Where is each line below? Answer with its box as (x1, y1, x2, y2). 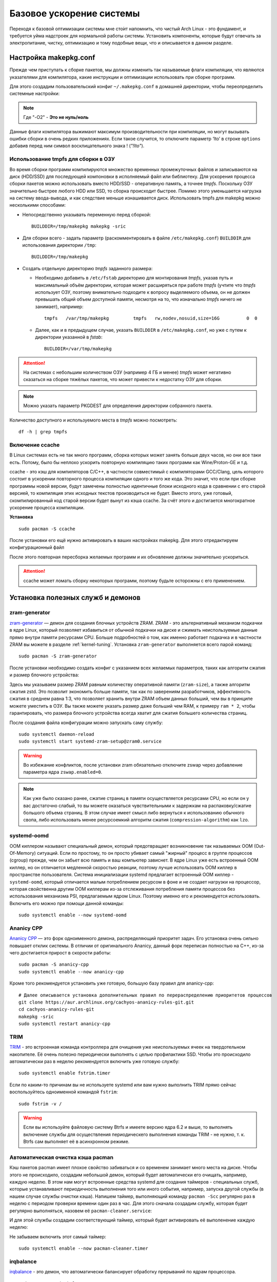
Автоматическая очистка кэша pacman (9, 1154, 114, 1161)
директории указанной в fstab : (35, 334, 102, 340)
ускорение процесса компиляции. (9, 504, 84, 510)
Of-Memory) (9, 850, 36, 856)
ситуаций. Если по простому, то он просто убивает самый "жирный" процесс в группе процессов (36, 850, 252, 856)
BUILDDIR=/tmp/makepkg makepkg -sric (31, 224, 126, 229)
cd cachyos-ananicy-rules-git (18, 1007, 95, 1012)
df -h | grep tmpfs (18, 429, 68, 435)
